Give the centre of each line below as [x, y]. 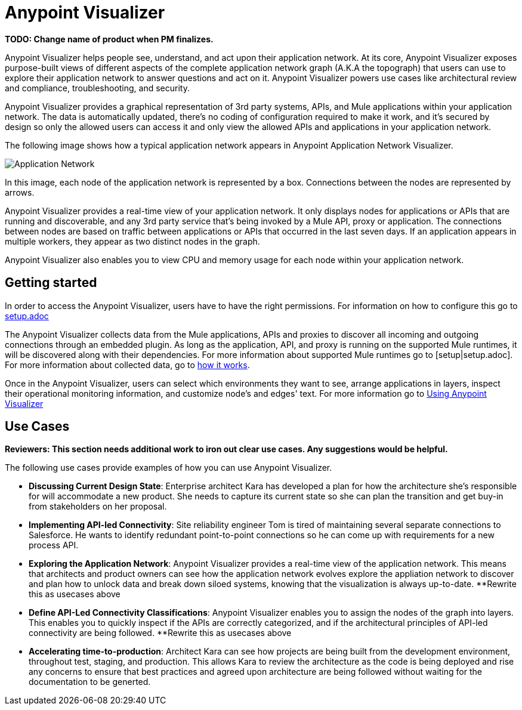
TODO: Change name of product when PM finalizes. [109, 39]
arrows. [20, 192]
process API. [54, 545]
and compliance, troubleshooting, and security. [97, 88]
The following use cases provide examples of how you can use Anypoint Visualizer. [169, 468]
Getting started [51, 283]
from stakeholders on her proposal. [98, 507]
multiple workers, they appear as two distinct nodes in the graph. [132, 241]
